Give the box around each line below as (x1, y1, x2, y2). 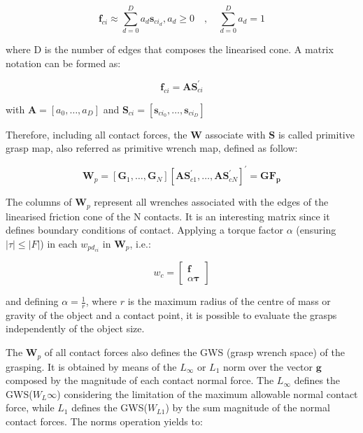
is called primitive (278, 127, 355, 141)
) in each (40, 236, 78, 250)
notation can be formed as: (6, 55, 121, 70)
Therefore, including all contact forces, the (6, 127, 187, 141)
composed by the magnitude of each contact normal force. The (6, 373, 274, 388)
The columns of (6, 194, 72, 209)
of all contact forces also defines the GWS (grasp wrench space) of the (44, 345, 345, 360)
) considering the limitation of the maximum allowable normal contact (57, 386, 358, 401)
